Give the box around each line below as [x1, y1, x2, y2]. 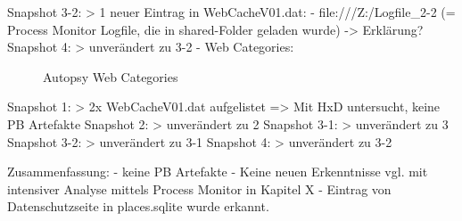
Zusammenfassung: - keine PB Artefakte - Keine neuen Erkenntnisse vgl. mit [7, 162, 428, 181]
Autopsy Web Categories [43, 67, 178, 86]
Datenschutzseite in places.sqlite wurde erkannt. [7, 197, 269, 216]
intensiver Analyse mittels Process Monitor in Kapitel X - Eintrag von [7, 179, 392, 198]
